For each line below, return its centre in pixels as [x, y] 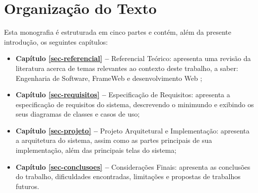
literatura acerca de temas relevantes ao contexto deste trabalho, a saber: [127, 68]
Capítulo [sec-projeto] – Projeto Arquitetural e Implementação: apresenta [132, 130]
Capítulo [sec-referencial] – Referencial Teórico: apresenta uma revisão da [133, 58]
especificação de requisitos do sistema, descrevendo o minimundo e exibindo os [135, 104]
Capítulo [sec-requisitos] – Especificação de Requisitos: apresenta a [123, 95]
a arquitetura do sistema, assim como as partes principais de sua [114, 140]
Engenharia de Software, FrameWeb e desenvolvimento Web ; [109, 78]
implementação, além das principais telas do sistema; [96, 150]
